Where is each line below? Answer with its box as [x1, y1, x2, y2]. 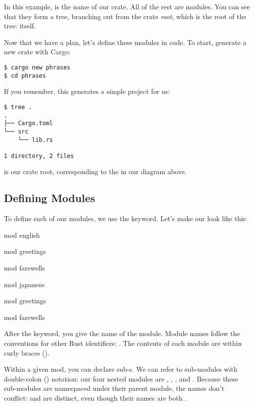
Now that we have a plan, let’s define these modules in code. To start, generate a [4, 37, 247, 47]
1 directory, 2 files [4, 152, 74, 159]
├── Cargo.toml [4, 120, 53, 127]
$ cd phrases [4, 72, 46, 79]
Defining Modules [4, 190, 95, 205]
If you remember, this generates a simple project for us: [4, 86, 170, 96]
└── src [4, 128, 29, 135]
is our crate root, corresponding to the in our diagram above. [4, 166, 187, 177]
